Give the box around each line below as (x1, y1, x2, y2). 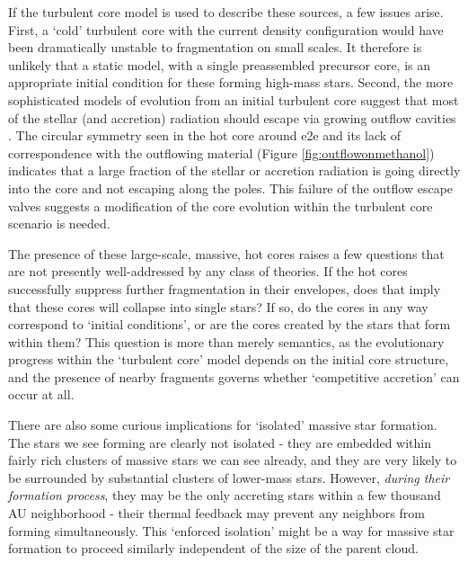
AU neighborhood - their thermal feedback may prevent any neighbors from (8, 504, 425, 523)
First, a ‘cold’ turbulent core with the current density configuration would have (8, 20, 444, 39)
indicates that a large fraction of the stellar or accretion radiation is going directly (8, 161, 461, 180)
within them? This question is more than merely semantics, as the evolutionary (8, 332, 445, 351)
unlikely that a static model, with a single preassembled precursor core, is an (8, 55, 431, 74)
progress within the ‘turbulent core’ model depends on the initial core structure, (8, 350, 449, 369)
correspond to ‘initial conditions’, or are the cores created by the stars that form (8, 315, 451, 334)
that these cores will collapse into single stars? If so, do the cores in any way (8, 297, 428, 316)
